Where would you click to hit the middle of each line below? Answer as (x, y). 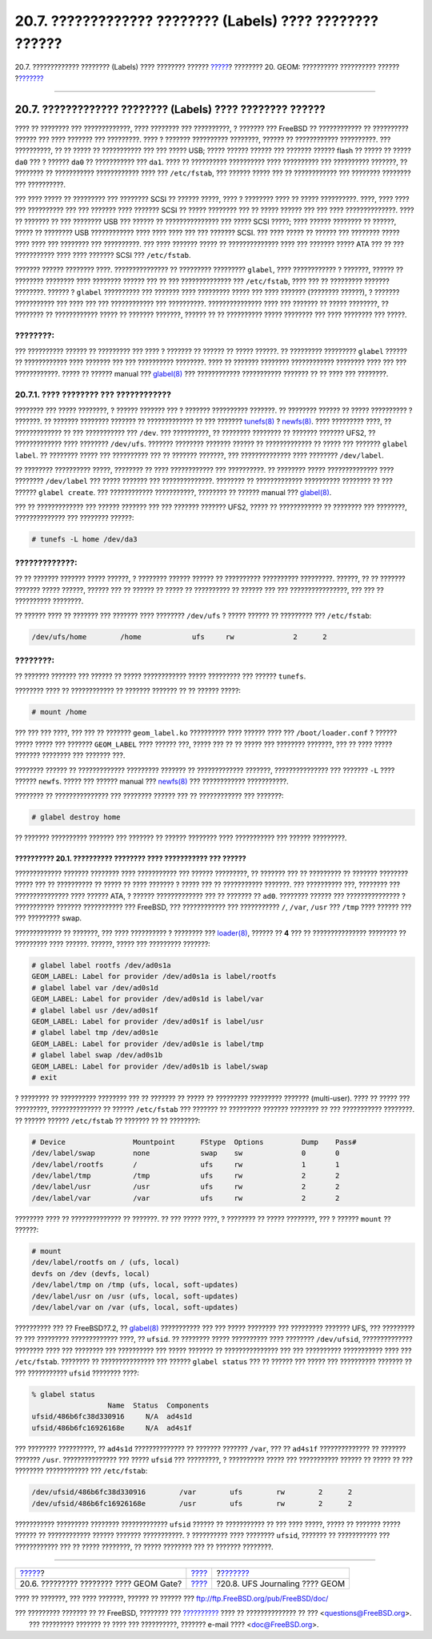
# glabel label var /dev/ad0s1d (95, 988)
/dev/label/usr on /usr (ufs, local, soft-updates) (135, 1296)
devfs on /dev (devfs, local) (91, 1273)
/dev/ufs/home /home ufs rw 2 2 (179, 637)
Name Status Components (158, 1405)
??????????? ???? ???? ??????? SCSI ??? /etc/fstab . (103, 255)
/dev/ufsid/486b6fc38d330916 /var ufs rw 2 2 (192, 1492)
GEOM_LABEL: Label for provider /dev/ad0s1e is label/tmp (148, 1044)
